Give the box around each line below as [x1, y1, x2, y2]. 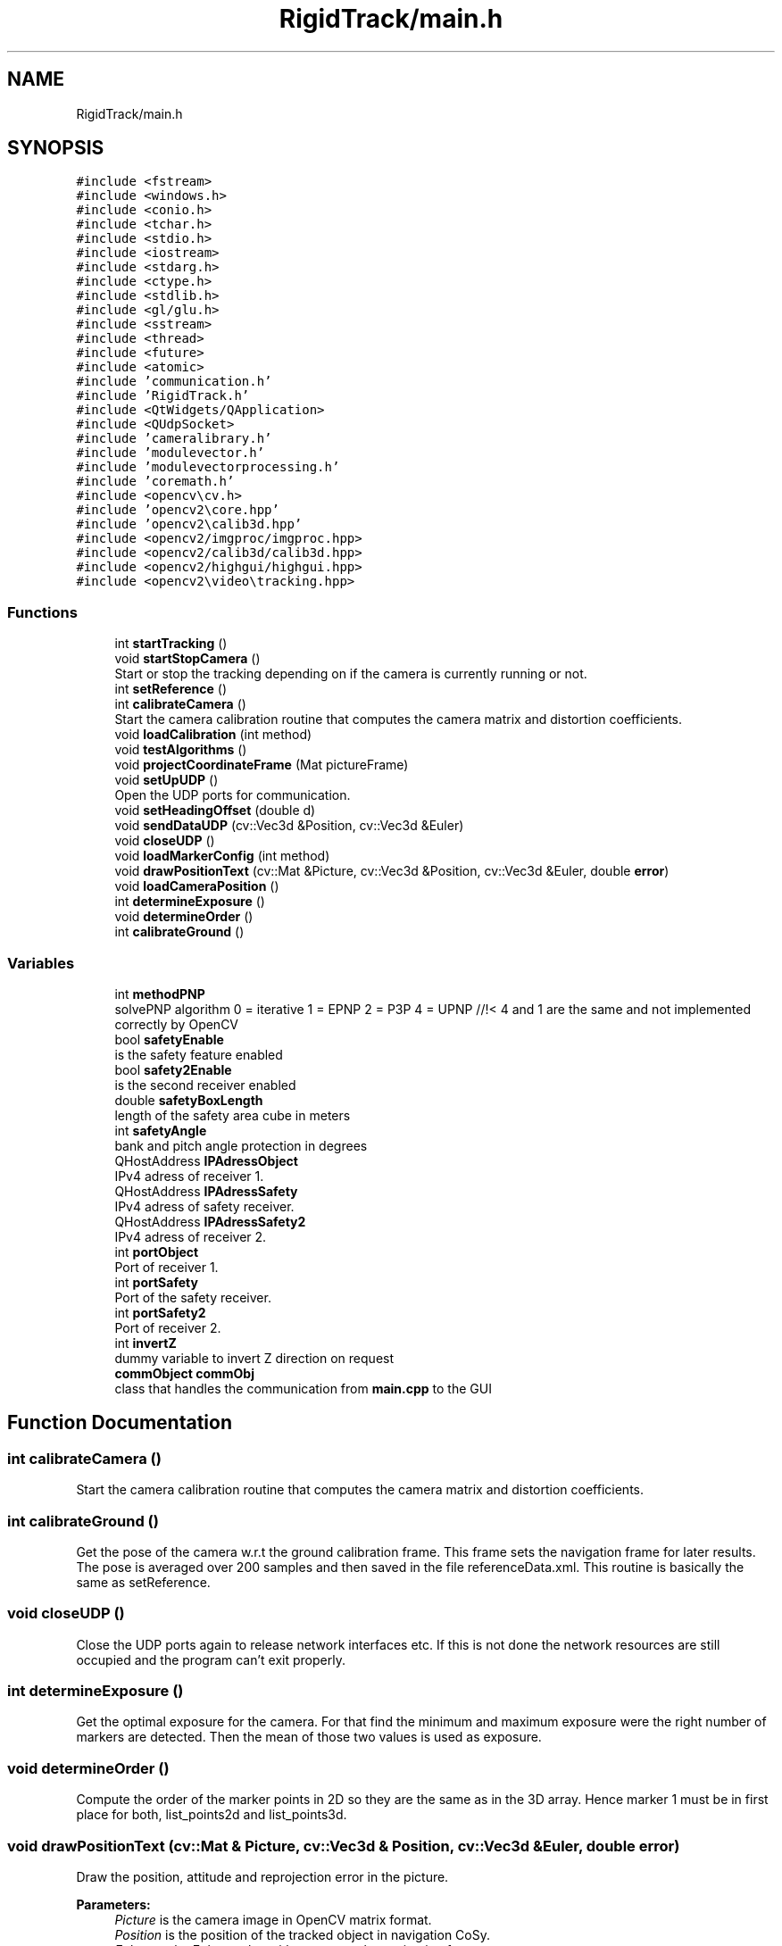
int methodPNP [114, 985, 205, 1002]
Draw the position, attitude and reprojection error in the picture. [76, 1868, 449, 1884]
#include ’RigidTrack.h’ [76, 388, 250, 403]
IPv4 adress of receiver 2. [114, 1228, 267, 1244]
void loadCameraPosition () [114, 878, 279, 894]
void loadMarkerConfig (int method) [114, 848, 330, 864]
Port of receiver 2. [114, 1319, 221, 1335]
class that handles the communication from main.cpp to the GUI [114, 1380, 492, 1396]
